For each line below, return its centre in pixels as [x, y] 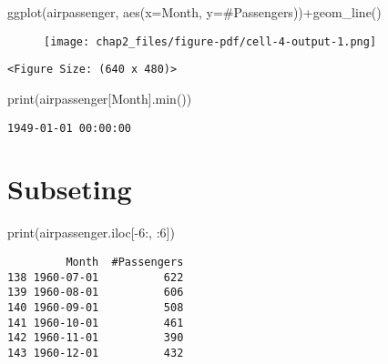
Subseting [70, 189]
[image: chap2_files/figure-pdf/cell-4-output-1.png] [210, 41]
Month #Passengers [125, 262]
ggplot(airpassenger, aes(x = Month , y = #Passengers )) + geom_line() [194, 12]
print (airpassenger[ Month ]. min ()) [100, 98]
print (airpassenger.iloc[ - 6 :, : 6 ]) [91, 233]
